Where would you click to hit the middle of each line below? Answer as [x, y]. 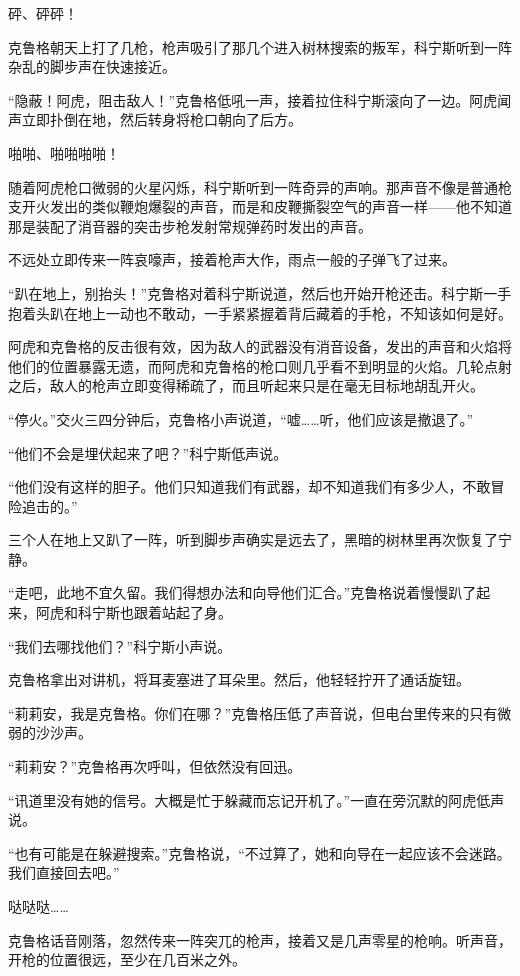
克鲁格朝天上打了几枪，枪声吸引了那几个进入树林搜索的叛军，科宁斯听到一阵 [260, 46]
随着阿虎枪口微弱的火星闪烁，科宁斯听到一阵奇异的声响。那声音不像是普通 [253, 186]
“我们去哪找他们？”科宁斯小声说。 [120, 645]
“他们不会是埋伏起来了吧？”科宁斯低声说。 [148, 452]
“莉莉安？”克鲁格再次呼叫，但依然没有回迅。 [155, 766]
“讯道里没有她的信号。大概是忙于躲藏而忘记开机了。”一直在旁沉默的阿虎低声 [256, 799]
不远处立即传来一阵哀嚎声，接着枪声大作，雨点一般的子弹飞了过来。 [232, 259]
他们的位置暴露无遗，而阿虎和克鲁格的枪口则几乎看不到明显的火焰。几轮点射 [260, 365]
